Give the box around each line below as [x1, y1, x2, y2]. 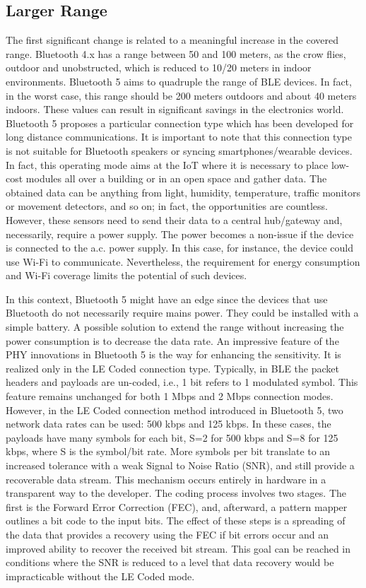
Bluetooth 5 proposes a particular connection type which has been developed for [6, 115, 354, 130]
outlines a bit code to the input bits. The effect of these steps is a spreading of [6, 513, 346, 528]
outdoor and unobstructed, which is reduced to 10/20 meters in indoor [6, 60, 312, 75]
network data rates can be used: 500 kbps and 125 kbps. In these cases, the [6, 416, 331, 431]
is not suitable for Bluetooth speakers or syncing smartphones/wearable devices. [6, 143, 353, 158]
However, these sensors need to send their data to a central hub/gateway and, [6, 212, 343, 227]
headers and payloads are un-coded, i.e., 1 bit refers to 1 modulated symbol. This [6, 375, 358, 389]
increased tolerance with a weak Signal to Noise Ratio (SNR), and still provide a [6, 458, 355, 473]
